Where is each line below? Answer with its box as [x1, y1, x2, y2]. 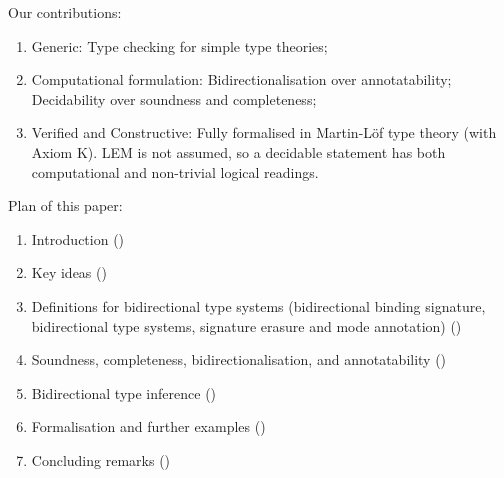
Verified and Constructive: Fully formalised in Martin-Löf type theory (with [31, 122, 497, 143]
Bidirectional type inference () [31, 382, 217, 403]
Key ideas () [31, 262, 107, 283]
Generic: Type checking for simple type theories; [31, 35, 328, 56]
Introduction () [31, 228, 125, 249]
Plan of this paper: [8, 195, 123, 216]
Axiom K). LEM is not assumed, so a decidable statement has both [31, 141, 446, 162]
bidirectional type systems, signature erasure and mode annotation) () [31, 315, 462, 336]
